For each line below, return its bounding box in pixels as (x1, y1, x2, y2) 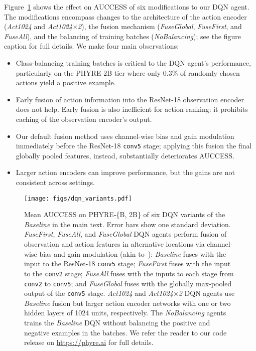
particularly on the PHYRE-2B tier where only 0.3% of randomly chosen (16, 67, 240, 78)
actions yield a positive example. (16, 77, 116, 88)
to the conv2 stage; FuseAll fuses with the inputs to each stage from (24, 268, 234, 278)
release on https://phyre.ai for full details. (24, 337, 154, 347)
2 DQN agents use (178, 288, 235, 298)
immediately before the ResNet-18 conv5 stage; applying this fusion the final (16, 140, 252, 151)
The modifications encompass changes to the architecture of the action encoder (4, 11, 247, 22)
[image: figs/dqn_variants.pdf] (24, 195, 132, 202)
